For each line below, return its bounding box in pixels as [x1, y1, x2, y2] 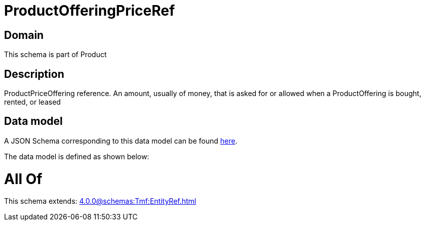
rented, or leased [4, 98, 61, 107]
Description [4, 67, 64, 80]
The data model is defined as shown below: [4, 152, 149, 161]
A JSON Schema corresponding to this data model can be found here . [4, 136, 238, 145]
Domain [4, 28, 44, 41]
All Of [4, 170, 43, 188]
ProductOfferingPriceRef [4, 2, 175, 19]
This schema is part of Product [4, 50, 107, 59]
